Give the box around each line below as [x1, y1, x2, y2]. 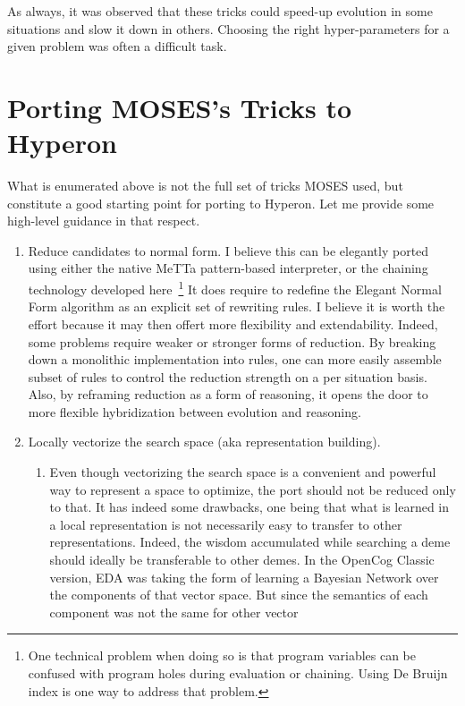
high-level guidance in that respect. [7, 211, 200, 230]
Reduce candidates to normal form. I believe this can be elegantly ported [28, 241, 429, 259]
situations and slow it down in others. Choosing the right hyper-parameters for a [7, 19, 450, 38]
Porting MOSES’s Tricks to [7, 89, 352, 125]
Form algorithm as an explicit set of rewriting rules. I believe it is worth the [28, 297, 445, 316]
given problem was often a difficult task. [7, 37, 227, 55]
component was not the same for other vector [49, 602, 299, 621]
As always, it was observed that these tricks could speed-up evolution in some [7, 2, 433, 20]
